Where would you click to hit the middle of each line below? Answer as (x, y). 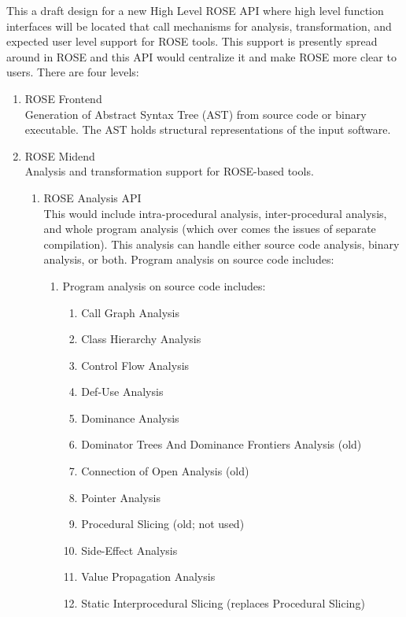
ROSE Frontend (63, 98)
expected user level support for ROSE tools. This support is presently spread (192, 41)
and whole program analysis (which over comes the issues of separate (210, 229)
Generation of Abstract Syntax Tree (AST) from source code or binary (196, 114)
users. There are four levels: (73, 72)
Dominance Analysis (130, 417)
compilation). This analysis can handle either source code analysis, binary (221, 244)
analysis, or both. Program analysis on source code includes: (189, 259)
